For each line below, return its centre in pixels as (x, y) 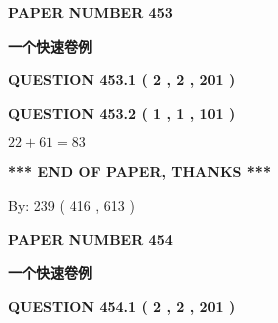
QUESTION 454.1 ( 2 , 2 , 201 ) (122, 305)
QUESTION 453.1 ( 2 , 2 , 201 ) (122, 79)
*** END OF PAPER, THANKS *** (139, 171)
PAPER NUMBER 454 (90, 238)
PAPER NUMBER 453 (90, 12)
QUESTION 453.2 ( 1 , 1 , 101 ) (122, 112)
